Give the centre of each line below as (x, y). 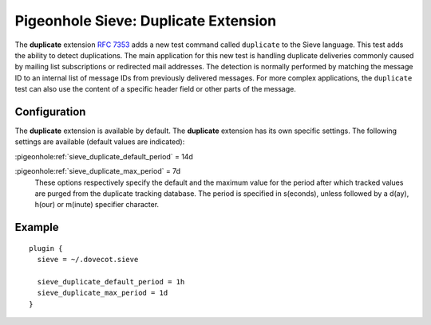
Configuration (50, 112)
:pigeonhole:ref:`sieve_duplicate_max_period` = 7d (98, 171)
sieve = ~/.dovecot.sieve (88, 260)
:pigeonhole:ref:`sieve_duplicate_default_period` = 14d (104, 156)
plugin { (46, 248)
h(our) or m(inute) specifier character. (97, 205)
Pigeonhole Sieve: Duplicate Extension (146, 21)
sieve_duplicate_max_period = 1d (103, 293)
